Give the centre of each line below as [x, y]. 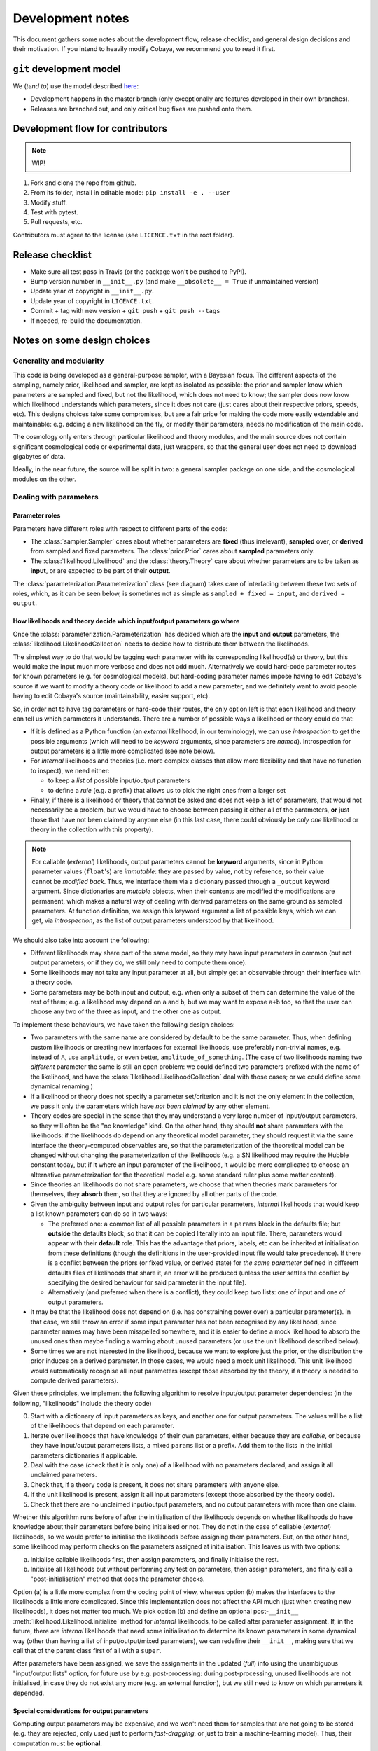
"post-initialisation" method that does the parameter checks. [118, 1579]
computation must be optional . [58, 1743]
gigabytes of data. [39, 456]
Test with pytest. [54, 212]
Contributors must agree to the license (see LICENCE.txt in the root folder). [124, 235]
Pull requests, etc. [56, 222]
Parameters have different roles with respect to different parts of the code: [120, 528]
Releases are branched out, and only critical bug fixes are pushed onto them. [141, 109]
